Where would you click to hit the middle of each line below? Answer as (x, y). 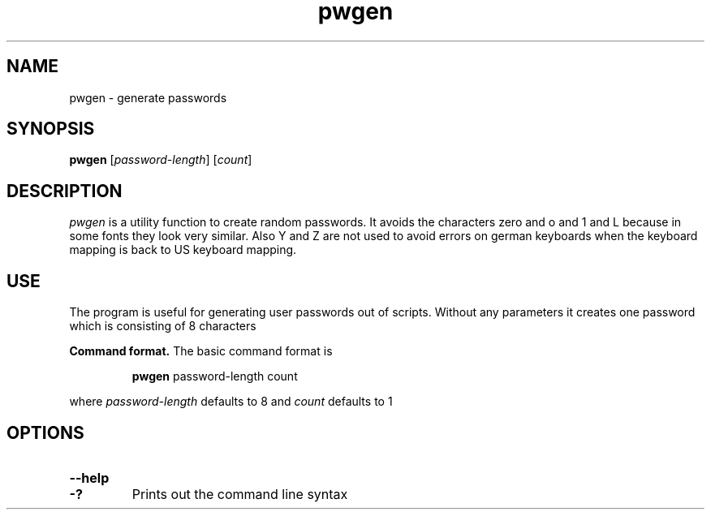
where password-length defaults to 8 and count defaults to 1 (231, 402)
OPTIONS (45, 432)
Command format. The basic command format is (201, 351)
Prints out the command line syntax (240, 494)
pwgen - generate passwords (148, 97)
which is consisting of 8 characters (163, 326)
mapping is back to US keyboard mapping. (183, 250)
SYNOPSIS (51, 129)
